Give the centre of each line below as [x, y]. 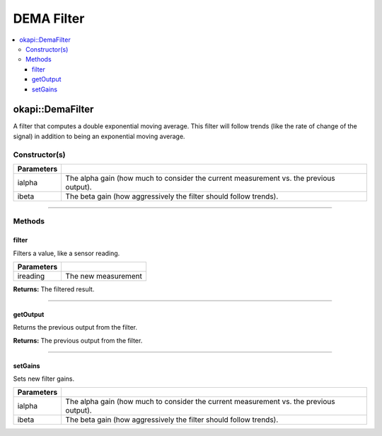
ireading [31, 276]
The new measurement [104, 276]
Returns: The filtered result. [54, 289]
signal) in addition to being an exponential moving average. [99, 136]
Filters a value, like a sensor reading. [66, 253]
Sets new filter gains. [44, 379]
